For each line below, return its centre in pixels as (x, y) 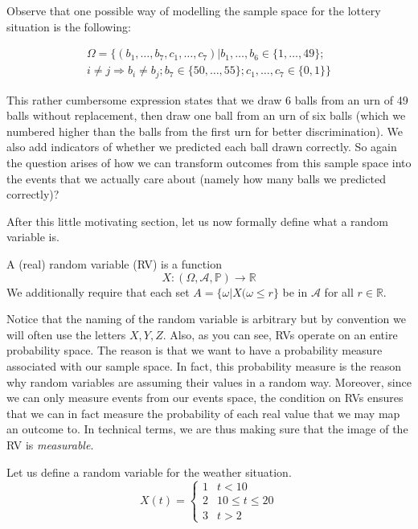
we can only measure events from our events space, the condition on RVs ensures (205, 398)
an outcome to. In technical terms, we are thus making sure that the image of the (207, 429)
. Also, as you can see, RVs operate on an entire (280, 334)
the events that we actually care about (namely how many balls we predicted (196, 178)
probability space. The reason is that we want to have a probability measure (195, 350)
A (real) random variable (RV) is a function (114, 264)
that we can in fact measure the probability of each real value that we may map (203, 413)
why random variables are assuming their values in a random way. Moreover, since (209, 381)
